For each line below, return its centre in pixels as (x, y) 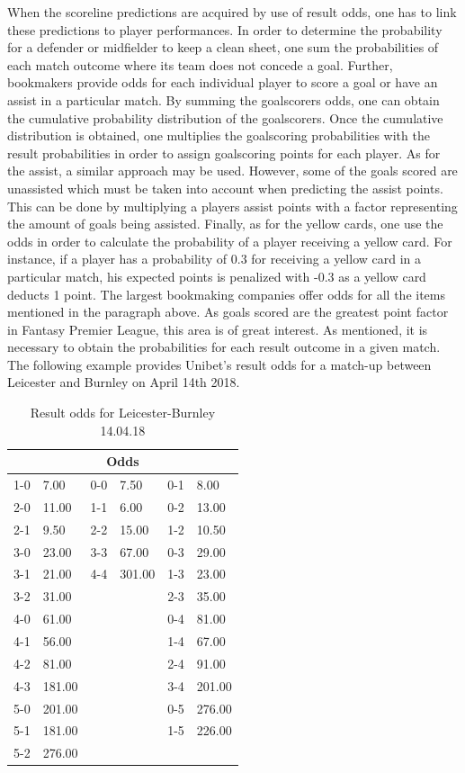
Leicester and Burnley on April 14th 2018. (124, 382)
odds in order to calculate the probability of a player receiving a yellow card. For (230, 241)
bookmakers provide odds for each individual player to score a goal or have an (223, 82)
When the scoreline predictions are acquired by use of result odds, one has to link (232, 12)
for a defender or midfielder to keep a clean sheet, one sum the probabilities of (223, 47)
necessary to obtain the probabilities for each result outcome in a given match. (224, 347)
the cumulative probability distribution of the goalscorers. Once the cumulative (225, 117)
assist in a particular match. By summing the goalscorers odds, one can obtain (224, 99)
